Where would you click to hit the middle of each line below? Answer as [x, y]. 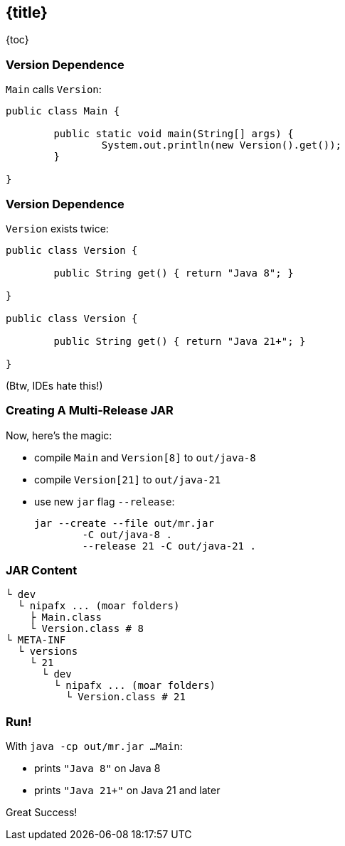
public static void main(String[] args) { [174, 134]
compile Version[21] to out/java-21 [128, 479]
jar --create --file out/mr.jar [124, 523]
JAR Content [42, 571]
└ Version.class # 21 [126, 697]
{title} [27, 12]
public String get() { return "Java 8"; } [174, 273]
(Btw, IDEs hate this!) [54, 385]
